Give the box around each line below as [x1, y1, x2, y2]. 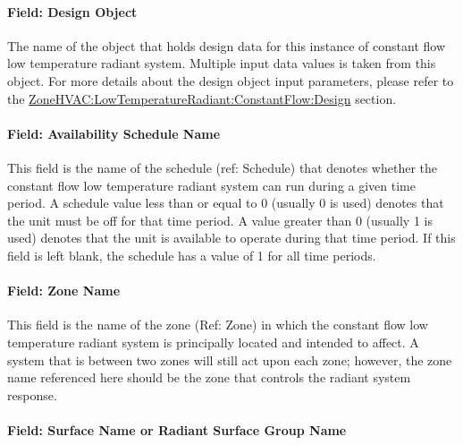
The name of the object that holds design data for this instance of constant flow [7, 36, 446, 55]
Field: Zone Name [7, 281, 121, 300]
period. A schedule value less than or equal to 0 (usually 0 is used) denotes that [7, 193, 444, 212]
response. [7, 385, 57, 404]
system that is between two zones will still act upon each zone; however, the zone [7, 350, 452, 369]
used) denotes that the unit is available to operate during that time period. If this [7, 228, 456, 247]
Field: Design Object [7, 2, 138, 21]
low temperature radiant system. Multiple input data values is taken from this [7, 54, 436, 73]
